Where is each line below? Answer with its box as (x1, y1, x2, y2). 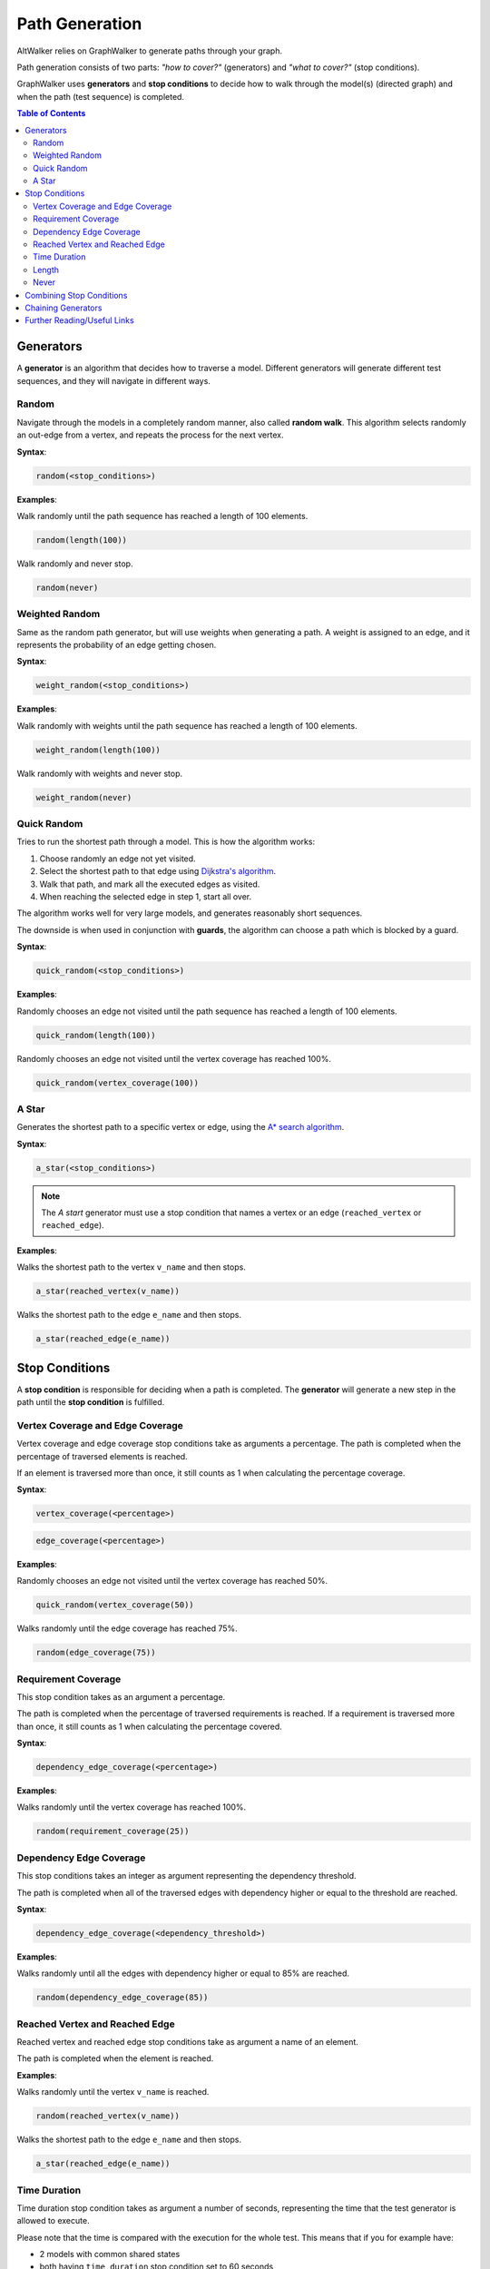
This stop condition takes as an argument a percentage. (16, 1691, 226, 1702)
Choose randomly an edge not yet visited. (39, 853, 196, 864)
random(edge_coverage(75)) (35, 1647, 156, 1658)
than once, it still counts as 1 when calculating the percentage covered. (16, 1721, 283, 1732)
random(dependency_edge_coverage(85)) (35, 1992, 209, 2003)
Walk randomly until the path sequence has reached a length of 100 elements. (16, 510, 309, 521)
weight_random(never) (35, 792, 132, 802)
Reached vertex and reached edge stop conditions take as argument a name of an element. (16, 2037, 358, 2048)
